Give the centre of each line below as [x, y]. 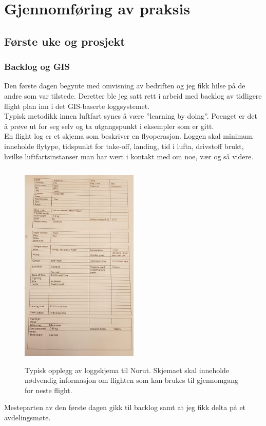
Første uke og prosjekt [65, 41]
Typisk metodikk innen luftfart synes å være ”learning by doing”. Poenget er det [131, 116]
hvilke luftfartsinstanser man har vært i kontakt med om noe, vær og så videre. [129, 156]
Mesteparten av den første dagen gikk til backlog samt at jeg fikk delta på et [125, 407]
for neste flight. [49, 390]
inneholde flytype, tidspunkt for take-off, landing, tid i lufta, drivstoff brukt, [124, 146]
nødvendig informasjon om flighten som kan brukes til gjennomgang [132, 380]
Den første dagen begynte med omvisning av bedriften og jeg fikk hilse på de [125, 86]
